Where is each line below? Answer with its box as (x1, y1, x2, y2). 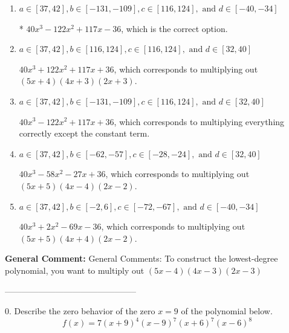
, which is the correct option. (121, 22, 228, 34)
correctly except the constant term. (19, 127, 150, 140)
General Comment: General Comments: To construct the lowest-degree (5, 252, 278, 265)
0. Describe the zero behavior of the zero (5, 305, 155, 317)
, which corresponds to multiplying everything (114, 115, 285, 128)
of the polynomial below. (181, 305, 273, 317)
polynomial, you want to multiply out (5, 263, 144, 276)
